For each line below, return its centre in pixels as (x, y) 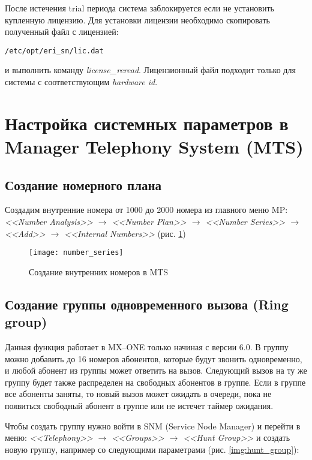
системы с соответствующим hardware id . (81, 82)
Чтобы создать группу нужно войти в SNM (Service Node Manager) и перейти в (153, 426)
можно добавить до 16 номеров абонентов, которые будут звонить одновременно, (154, 358)
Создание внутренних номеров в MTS (99, 271)
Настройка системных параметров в (147, 123)
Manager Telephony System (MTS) (154, 146)
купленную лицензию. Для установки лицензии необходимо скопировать (137, 19)
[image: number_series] (76, 253)
